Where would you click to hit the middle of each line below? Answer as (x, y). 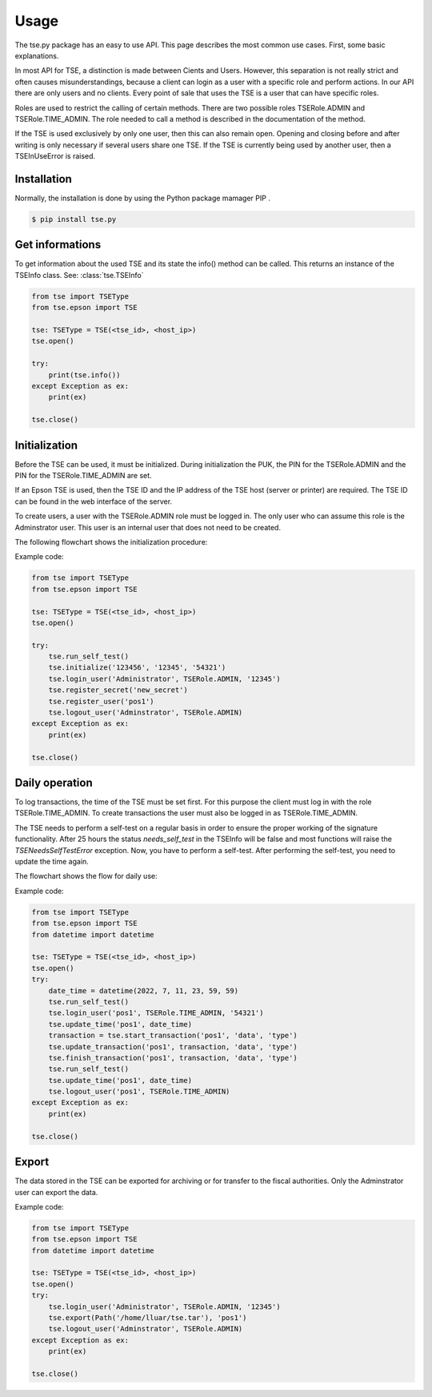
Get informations (58, 245)
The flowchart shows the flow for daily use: (86, 876)
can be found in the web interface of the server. (93, 501)
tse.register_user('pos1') (102, 701)
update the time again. (52, 862)
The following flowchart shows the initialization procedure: (111, 541)
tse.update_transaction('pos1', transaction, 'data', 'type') (173, 1047)
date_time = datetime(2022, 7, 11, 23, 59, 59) (144, 990)
